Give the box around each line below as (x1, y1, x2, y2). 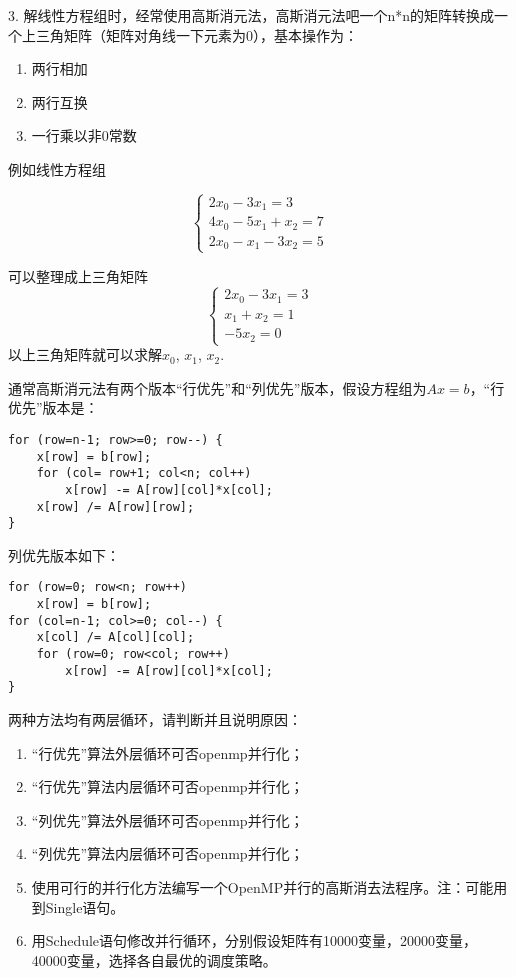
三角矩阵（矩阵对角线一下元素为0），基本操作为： (35, 24, 358, 45)
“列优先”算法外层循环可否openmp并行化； (31, 809, 304, 830)
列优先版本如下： (8, 544, 120, 565)
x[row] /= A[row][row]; (36, 499, 195, 514)
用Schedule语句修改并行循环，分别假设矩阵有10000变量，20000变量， (31, 930, 478, 951)
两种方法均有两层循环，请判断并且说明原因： (8, 709, 302, 729)
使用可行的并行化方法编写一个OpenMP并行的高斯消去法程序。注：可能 (31, 876, 494, 897)
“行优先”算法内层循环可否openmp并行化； (31, 776, 304, 797)
